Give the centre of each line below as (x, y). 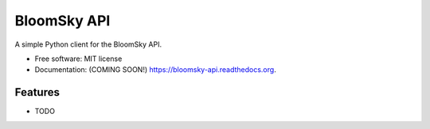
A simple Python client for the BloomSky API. (88, 44)
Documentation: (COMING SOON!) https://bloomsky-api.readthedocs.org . (155, 70)
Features (37, 92)
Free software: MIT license (78, 59)
